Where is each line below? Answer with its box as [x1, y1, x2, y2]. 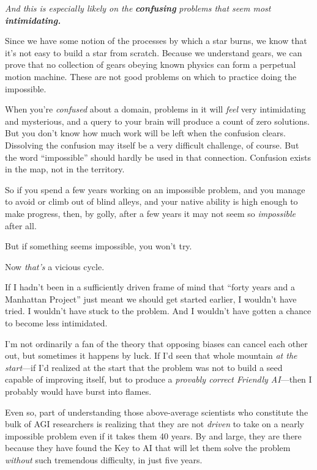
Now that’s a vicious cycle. [5, 260, 105, 273]
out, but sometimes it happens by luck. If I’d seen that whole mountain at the [5, 349, 297, 362]
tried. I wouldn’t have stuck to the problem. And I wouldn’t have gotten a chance [5, 304, 311, 317]
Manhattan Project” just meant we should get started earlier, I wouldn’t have [5, 292, 297, 305]
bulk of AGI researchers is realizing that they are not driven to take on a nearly [5, 417, 304, 430]
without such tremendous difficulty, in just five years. [5, 453, 203, 466]
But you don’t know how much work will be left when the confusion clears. [5, 127, 286, 139]
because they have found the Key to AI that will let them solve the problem [5, 441, 291, 454]
